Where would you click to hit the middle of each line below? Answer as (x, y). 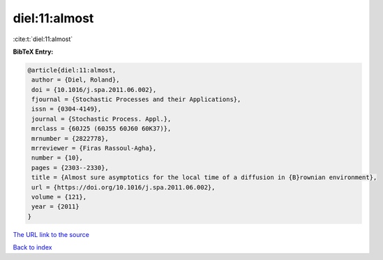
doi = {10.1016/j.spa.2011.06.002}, (94, 90)
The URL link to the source (51, 234)
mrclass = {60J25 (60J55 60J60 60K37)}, (102, 129)
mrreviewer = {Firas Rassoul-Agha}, (94, 148)
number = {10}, (58, 158)
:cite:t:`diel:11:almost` (43, 39)
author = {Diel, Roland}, (76, 80)
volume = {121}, (59, 197)
